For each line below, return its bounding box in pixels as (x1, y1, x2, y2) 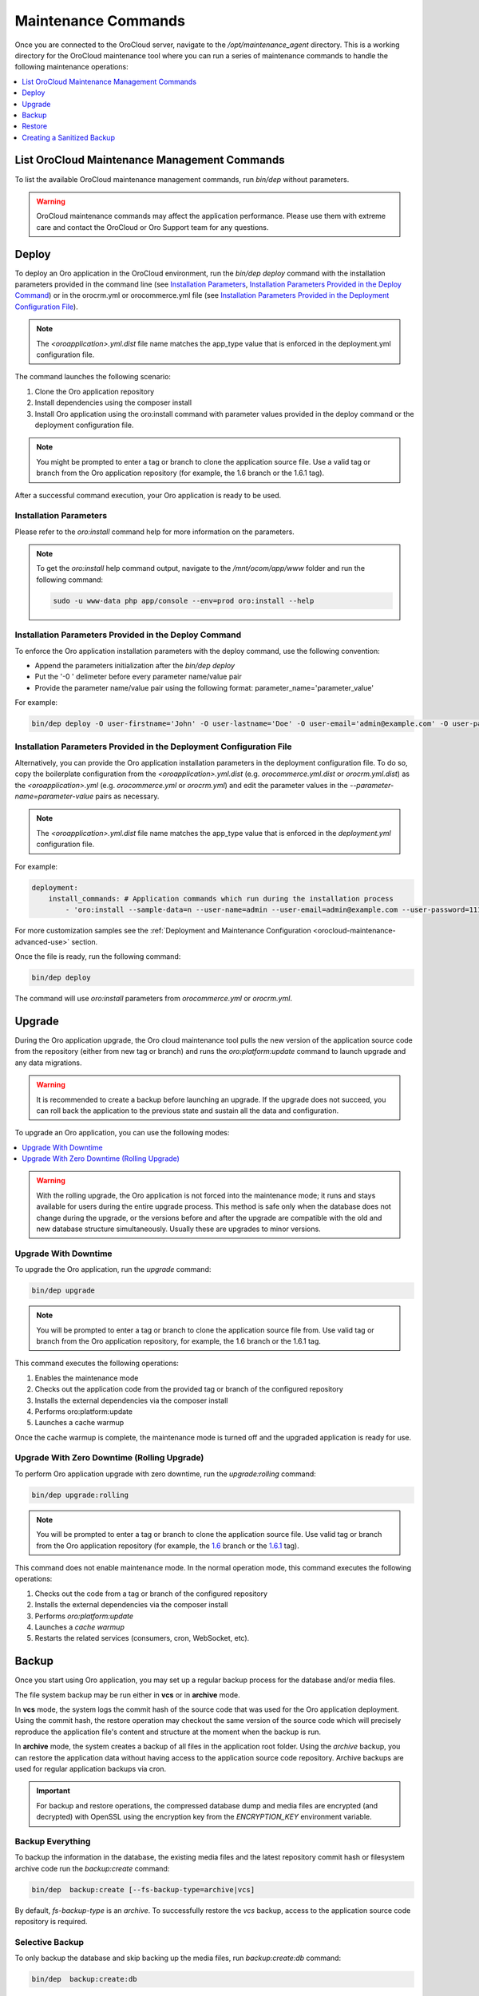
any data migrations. (14, 1058, 83, 1067)
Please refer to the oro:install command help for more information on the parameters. (14, 527, 295, 537)
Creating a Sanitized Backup (22, 133, 116, 142)
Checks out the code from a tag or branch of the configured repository (34, 1589, 267, 1598)
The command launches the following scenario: (14, 372, 172, 382)
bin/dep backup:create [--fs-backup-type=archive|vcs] (31, 1885, 255, 1894)
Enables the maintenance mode (34, 1373, 139, 1383)
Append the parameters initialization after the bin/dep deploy (34, 660, 236, 670)
